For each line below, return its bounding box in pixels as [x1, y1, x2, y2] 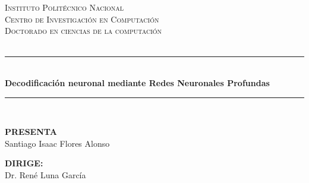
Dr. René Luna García [5, 168, 86, 181]
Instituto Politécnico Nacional [5, 1, 124, 13]
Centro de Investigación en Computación [5, 12, 159, 25]
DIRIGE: [5, 157, 43, 169]
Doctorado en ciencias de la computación [5, 24, 162, 37]
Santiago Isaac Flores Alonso [5, 137, 110, 149]
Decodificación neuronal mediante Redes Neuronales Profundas [5, 76, 270, 89]
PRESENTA [5, 125, 57, 138]
